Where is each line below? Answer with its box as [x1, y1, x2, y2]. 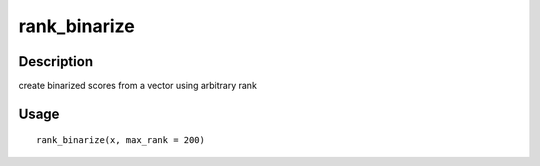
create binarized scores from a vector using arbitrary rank [18, 80, 257, 92]
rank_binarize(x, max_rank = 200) [36, 135, 205, 146]
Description [18, 53, 94, 70]
